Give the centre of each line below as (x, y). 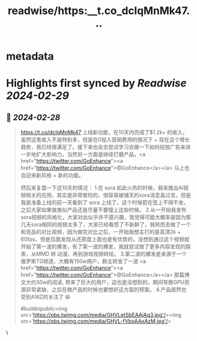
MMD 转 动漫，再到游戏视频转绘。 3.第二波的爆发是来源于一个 (111, 254)
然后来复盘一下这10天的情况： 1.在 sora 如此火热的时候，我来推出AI (102, 188)
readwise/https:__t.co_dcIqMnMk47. (99, 11)
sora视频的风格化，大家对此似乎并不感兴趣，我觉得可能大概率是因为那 (106, 217)
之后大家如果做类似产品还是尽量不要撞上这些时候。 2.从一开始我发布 (103, 210)
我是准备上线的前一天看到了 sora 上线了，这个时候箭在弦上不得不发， (105, 203)
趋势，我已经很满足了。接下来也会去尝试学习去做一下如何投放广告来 (103, 147)
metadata (30, 56)
